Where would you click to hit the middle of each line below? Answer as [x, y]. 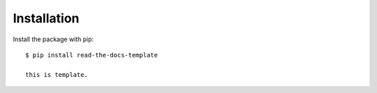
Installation [46, 18]
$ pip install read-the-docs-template [92, 55]
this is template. [57, 74]
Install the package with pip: [53, 39]
